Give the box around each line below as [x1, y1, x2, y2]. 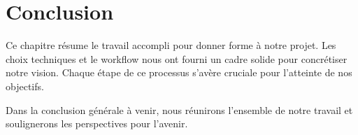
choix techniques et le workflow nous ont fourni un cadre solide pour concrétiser [6, 51, 348, 66]
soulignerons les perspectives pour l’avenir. [6, 116, 188, 131]
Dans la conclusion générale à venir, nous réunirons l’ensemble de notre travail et [6, 102, 353, 117]
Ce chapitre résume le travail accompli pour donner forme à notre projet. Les [6, 38, 336, 52]
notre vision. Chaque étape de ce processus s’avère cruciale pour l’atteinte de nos [6, 65, 352, 80]
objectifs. [6, 78, 44, 93]
